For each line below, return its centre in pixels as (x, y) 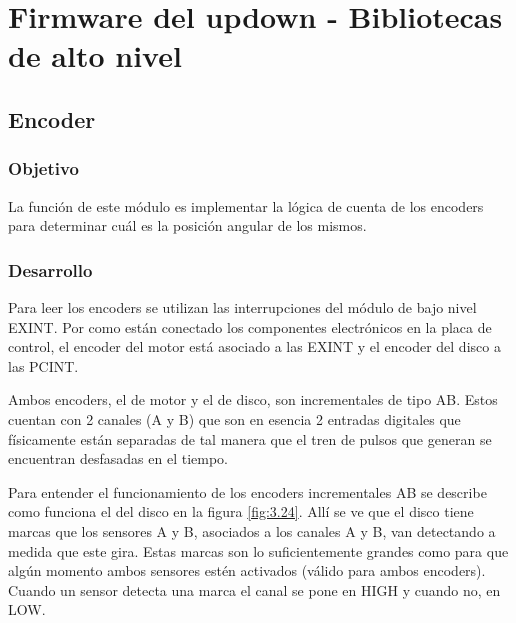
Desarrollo (50, 269)
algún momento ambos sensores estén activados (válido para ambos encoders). (247, 570)
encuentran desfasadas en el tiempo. (118, 458)
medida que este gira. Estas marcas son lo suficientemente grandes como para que (258, 550)
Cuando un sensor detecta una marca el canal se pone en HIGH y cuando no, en (254, 589)
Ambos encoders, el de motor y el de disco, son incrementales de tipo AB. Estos (253, 399)
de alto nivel (95, 55)
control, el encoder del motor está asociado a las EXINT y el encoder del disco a (254, 346)
